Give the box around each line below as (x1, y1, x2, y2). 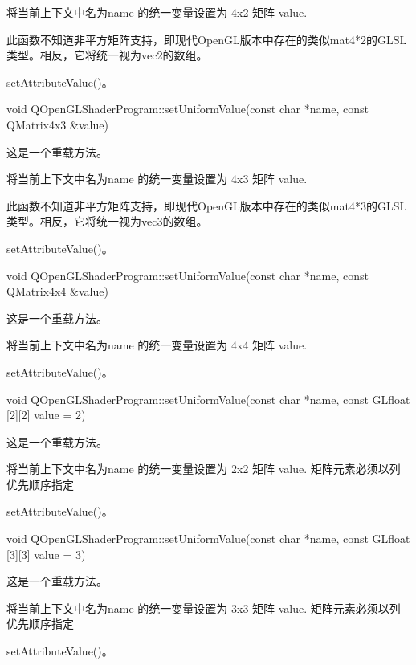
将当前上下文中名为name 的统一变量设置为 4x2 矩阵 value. (6, 4, 308, 20)
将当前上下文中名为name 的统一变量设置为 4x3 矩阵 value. (6, 170, 308, 187)
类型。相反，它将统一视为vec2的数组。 (6, 47, 208, 63)
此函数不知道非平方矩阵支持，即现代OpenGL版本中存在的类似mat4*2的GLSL (6, 31, 407, 47)
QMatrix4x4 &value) (6, 283, 108, 300)
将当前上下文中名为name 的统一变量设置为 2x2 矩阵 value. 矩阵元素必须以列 (6, 460, 401, 477)
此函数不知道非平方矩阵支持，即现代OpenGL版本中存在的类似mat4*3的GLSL (6, 197, 407, 214)
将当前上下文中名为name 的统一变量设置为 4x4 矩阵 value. (6, 337, 308, 353)
